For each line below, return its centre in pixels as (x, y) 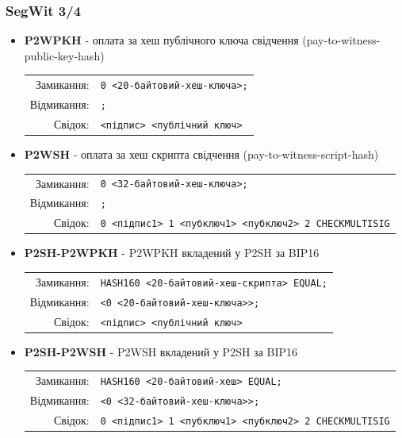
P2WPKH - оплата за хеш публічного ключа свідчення (161, 40)
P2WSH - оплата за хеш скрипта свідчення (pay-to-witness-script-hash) (201, 154)
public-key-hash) (64, 55)
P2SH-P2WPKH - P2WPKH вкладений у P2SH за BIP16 (172, 253)
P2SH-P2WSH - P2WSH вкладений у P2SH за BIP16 (161, 351)
